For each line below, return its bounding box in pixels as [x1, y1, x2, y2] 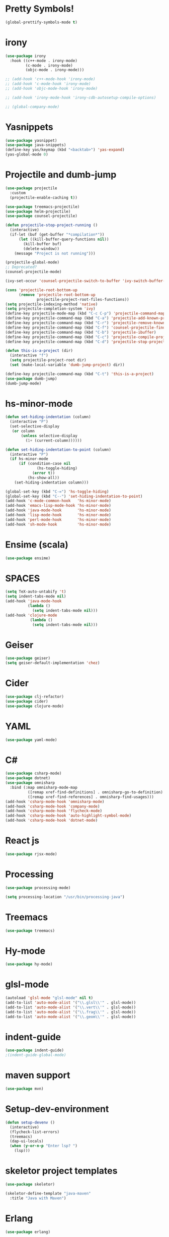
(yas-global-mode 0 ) [5, 152, 49, 157]
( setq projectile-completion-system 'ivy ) [5, 306, 96, 311]
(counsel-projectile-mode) [5, 270, 62, 275]
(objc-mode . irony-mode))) [25, 68, 84, 73]
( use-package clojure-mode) [5, 704, 64, 709]
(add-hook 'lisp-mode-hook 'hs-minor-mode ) [5, 513, 112, 518]
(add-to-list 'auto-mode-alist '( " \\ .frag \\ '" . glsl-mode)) [5, 1009, 136, 1014]
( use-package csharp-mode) [5, 771, 62, 776]
